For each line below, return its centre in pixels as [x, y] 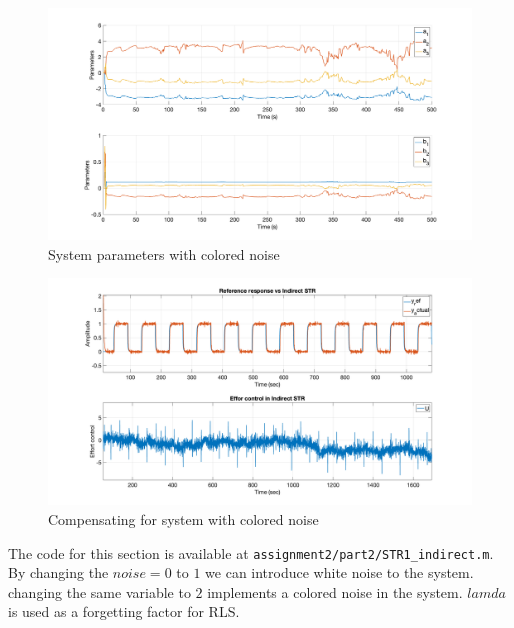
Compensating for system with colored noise [183, 518]
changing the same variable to [99, 591]
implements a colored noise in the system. [335, 591]
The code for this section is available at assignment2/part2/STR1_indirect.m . [251, 552]
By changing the [58, 572]
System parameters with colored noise [164, 253]
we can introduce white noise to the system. [339, 572]
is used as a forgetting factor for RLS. [124, 611]
